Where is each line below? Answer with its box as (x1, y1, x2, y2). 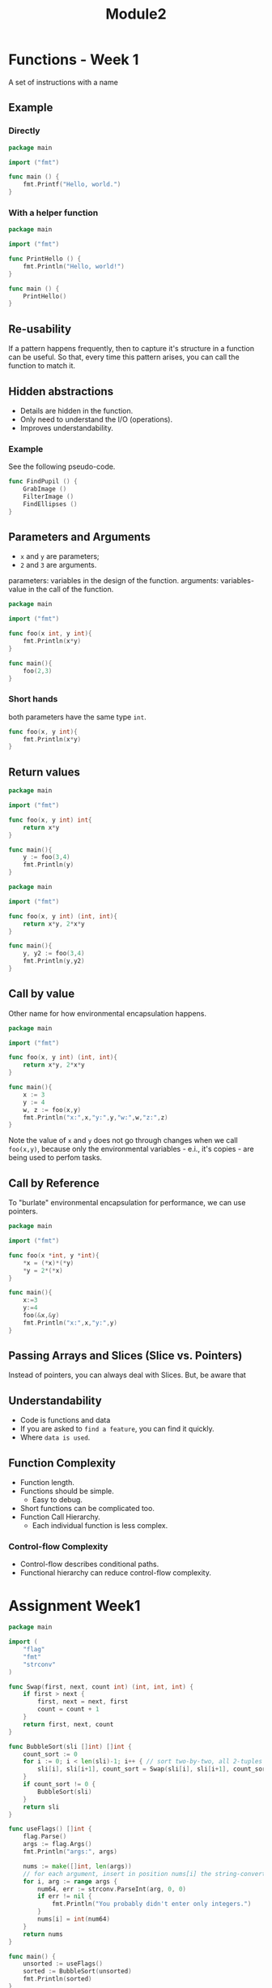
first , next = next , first (37, 1698, 129, 1706)
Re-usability (8, 322, 72, 336)
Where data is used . (19, 1432, 91, 1442)
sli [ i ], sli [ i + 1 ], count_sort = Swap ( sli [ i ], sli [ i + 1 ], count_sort (37, 1765, 270, 1773)
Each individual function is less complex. (32, 1521, 168, 1531)
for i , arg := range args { (23, 1877, 117, 1886)
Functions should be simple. (19, 1486, 115, 1496)
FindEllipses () (23, 500, 79, 508)
